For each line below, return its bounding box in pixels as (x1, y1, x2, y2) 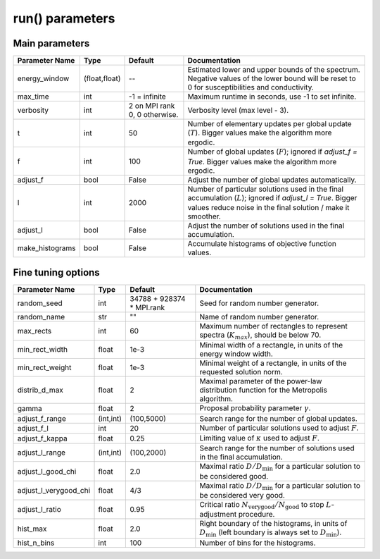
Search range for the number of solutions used (199, 443, 355, 453)
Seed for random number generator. (199, 298, 319, 308)
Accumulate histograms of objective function (187, 239, 337, 249)
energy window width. (199, 349, 274, 359)
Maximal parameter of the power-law (199, 376, 322, 386)
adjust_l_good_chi (17, 466, 77, 476)
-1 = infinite (128, 92, 167, 102)
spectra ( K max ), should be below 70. (199, 330, 322, 341)
